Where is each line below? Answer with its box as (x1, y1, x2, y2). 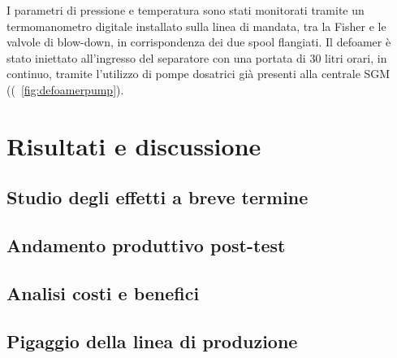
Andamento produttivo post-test (6, 233, 286, 258)
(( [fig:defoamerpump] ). (6, 81, 124, 98)
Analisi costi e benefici (6, 280, 200, 305)
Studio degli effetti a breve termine (6, 185, 309, 210)
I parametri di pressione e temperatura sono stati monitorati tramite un (6, 2, 365, 18)
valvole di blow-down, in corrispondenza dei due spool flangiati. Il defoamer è (6, 33, 391, 50)
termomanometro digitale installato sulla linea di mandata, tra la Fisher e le (6, 17, 386, 34)
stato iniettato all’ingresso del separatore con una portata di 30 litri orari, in (6, 49, 387, 66)
